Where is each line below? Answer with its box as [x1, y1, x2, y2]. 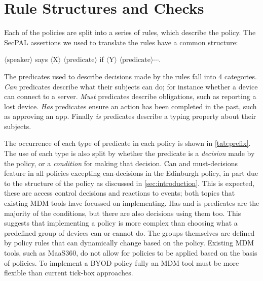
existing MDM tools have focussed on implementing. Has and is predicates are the [4, 198, 259, 208]
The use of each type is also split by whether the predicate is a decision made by [4, 148, 255, 159]
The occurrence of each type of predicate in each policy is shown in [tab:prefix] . [4, 138, 251, 148]
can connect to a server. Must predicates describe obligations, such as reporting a [4, 91, 256, 102]
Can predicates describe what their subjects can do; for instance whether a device [4, 81, 258, 91]
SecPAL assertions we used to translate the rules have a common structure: [4, 37, 238, 47]
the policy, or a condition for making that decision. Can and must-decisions [4, 158, 238, 168]
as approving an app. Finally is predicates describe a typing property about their [4, 111, 256, 121]
